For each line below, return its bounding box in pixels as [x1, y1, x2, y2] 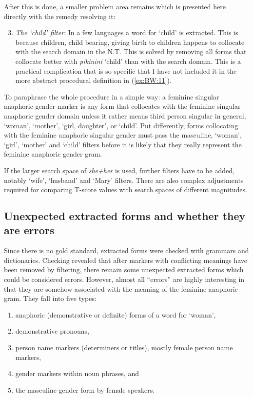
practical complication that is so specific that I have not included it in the [15, 65, 237, 76]
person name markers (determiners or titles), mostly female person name [15, 342, 233, 353]
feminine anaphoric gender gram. [4, 149, 102, 159]
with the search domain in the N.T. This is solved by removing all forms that [15, 46, 247, 57]
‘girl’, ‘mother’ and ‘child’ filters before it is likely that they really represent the [4, 139, 242, 149]
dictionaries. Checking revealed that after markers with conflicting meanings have [4, 255, 247, 265]
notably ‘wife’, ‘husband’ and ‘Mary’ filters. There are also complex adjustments [4, 175, 244, 185]
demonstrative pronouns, [15, 326, 89, 336]
